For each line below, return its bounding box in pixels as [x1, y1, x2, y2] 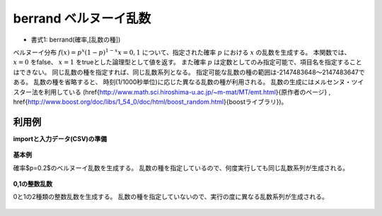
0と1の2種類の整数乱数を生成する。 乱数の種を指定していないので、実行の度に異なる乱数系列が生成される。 [13, 193, 329, 201]
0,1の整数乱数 [13, 179, 53, 188]
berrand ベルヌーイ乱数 [13, 11, 151, 26]
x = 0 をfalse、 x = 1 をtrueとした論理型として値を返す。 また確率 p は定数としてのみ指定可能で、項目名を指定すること [13, 58, 362, 66]
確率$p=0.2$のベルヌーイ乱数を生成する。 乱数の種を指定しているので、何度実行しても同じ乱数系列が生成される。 [13, 163, 349, 172]
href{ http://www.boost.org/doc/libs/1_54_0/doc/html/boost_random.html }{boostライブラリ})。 [13, 97, 288, 106]
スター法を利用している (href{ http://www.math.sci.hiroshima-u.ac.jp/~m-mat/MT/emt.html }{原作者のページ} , [13, 88, 331, 96]
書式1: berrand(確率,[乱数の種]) [30, 35, 121, 44]
